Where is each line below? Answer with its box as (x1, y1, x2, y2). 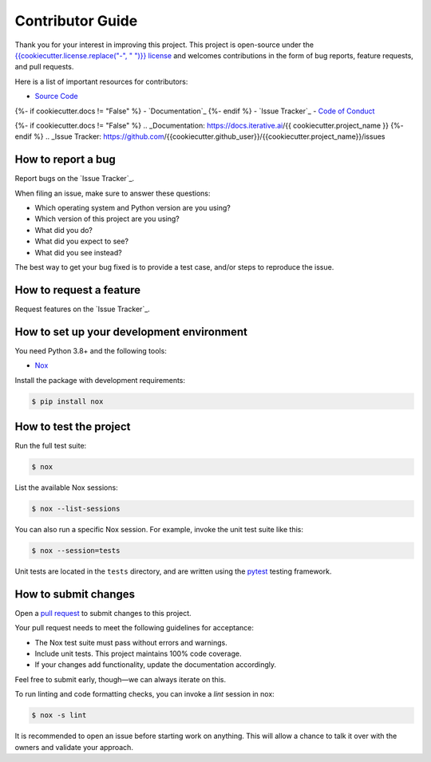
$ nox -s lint (31, 711, 87, 720)
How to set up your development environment (14, 325, 247, 338)
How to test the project (14, 420, 131, 433)
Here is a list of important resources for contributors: (14, 77, 188, 86)
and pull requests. (14, 62, 74, 72)
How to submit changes (14, 587, 136, 601)
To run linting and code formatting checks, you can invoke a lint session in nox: (14, 689, 275, 699)
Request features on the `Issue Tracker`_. (14, 304, 151, 314)
